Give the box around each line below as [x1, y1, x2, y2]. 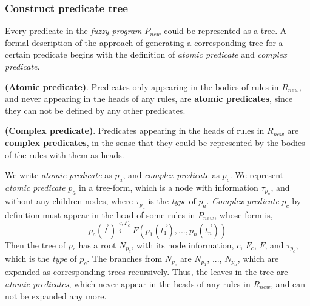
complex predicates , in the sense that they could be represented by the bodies [5, 136, 305, 148]
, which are [237, 251, 279, 264]
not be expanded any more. [5, 289, 107, 302]
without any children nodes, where [5, 195, 133, 207]
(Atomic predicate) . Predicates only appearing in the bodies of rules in [5, 80, 279, 93]
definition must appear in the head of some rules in [5, 208, 195, 221]
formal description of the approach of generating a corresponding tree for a [5, 36, 283, 48]
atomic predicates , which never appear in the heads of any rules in [5, 277, 251, 290]
